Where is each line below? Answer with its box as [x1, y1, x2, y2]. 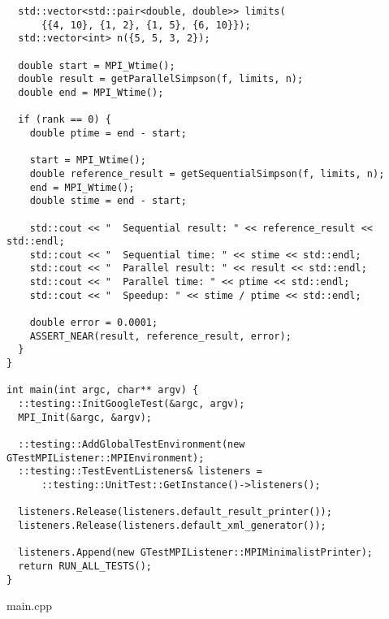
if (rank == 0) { [18, 114, 111, 126]
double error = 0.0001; [29, 317, 158, 329]
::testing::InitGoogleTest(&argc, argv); [18, 398, 245, 410]
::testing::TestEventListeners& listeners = [18, 465, 262, 478]
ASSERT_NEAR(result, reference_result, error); [29, 330, 292, 342]
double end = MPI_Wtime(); [18, 86, 164, 98]
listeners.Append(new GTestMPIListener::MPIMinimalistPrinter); [18, 547, 374, 559]
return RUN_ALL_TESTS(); [18, 560, 152, 572]
